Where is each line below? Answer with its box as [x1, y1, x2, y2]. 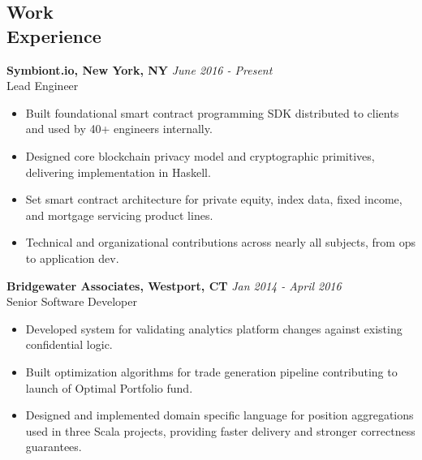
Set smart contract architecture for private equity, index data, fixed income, [25, 191, 403, 208]
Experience [6, 23, 101, 48]
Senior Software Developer [6, 293, 137, 310]
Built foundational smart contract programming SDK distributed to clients [25, 104, 399, 121]
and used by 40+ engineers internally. [25, 120, 213, 137]
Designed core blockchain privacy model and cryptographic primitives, [25, 147, 375, 164]
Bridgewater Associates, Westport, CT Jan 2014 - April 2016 [6, 277, 342, 294]
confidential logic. [25, 336, 113, 353]
